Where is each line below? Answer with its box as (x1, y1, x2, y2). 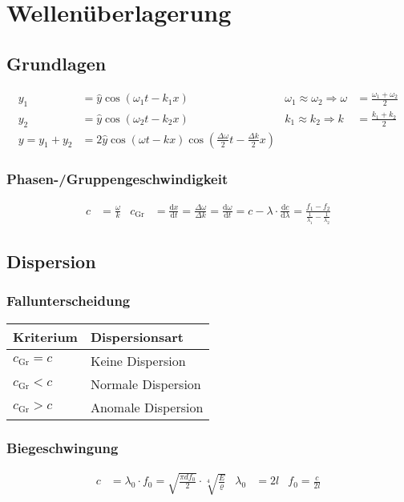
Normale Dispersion (90, 374, 201, 393)
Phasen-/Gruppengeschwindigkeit (6, 168, 228, 188)
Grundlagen (6, 50, 107, 75)
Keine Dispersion (90, 351, 186, 370)
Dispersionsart (90, 327, 184, 346)
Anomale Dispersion (90, 397, 204, 416)
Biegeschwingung (6, 437, 119, 457)
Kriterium (13, 327, 78, 346)
